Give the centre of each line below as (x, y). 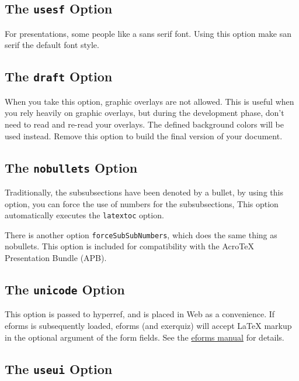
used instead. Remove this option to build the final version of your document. (144, 135)
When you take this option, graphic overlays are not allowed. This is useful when (149, 101)
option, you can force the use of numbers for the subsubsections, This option (142, 203)
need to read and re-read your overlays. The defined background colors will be (144, 124)
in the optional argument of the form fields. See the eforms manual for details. (145, 337)
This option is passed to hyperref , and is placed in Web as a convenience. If (140, 314)
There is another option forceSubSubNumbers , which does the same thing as (141, 234)
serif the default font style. (52, 45)
